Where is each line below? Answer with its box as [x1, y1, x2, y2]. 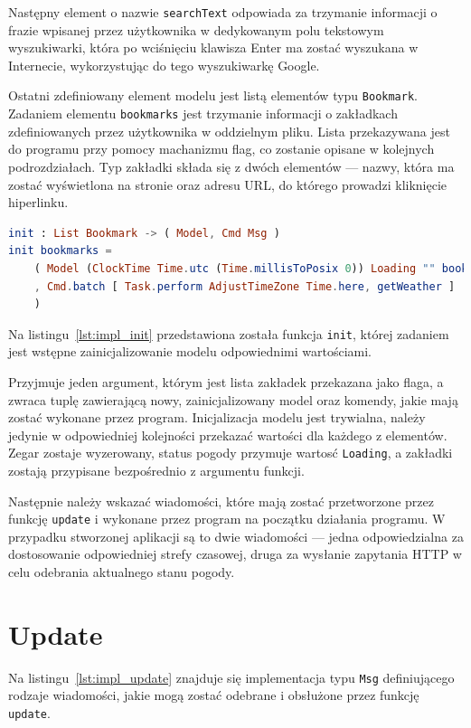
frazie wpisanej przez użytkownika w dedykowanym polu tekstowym [8, 20, 384, 39]
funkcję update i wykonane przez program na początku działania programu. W [8, 509, 446, 528]
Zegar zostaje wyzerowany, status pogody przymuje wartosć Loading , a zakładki [8, 443, 453, 462]
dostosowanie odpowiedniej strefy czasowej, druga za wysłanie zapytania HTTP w [8, 544, 462, 563]
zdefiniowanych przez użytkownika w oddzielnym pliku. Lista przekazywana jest [8, 121, 450, 140]
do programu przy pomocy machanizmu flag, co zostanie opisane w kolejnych [8, 139, 435, 158]
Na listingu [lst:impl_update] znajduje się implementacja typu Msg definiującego [8, 667, 455, 686]
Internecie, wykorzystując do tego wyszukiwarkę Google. [8, 55, 320, 74]
